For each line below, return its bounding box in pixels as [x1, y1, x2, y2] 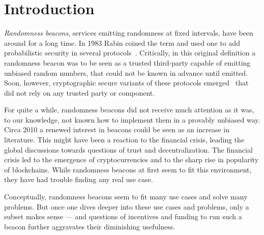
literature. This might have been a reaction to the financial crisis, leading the [4, 134, 245, 145]
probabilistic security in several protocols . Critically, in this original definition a [4, 47, 256, 58]
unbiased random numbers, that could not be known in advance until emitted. [4, 67, 248, 78]
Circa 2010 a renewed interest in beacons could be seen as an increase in [4, 124, 230, 135]
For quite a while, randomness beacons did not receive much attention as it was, [4, 104, 254, 115]
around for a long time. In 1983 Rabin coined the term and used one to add [4, 37, 240, 48]
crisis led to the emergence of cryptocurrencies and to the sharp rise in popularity [4, 154, 259, 165]
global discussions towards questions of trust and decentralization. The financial [4, 144, 253, 155]
